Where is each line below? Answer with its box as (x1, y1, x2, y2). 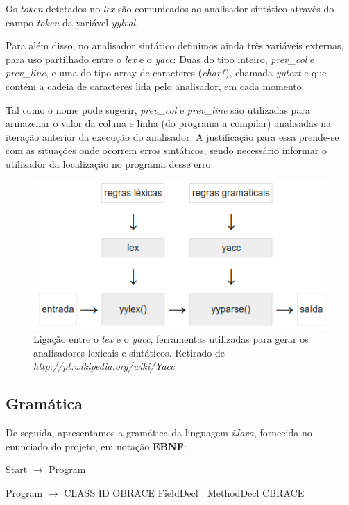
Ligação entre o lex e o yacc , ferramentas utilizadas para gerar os (33, 332, 309, 346)
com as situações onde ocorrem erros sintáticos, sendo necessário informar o (6, 143, 327, 157)
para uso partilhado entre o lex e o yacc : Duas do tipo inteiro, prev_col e (6, 51, 315, 66)
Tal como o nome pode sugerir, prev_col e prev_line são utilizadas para (6, 102, 310, 117)
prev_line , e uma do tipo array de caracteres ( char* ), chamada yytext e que (6, 65, 327, 80)
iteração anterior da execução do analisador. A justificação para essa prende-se (6, 129, 339, 144)
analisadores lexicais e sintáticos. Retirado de (33, 345, 225, 359)
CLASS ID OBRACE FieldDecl (64, 485, 198, 499)
